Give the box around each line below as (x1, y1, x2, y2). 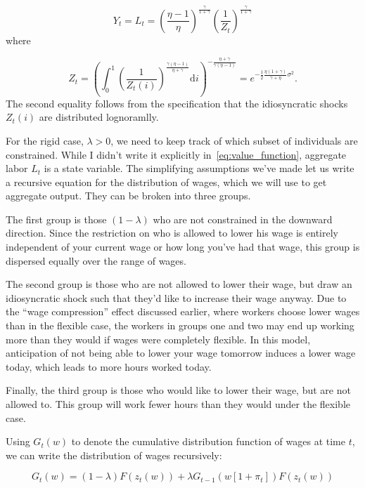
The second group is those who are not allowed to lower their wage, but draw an (6, 277, 352, 291)
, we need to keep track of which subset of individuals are (110, 133, 358, 147)
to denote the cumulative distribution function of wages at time (71, 434, 345, 449)
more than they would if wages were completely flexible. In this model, (6, 331, 311, 346)
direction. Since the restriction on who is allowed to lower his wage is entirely (6, 225, 338, 240)
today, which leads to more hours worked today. (6, 359, 212, 374)
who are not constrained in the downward (153, 211, 333, 226)
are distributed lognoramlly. (39, 110, 159, 124)
